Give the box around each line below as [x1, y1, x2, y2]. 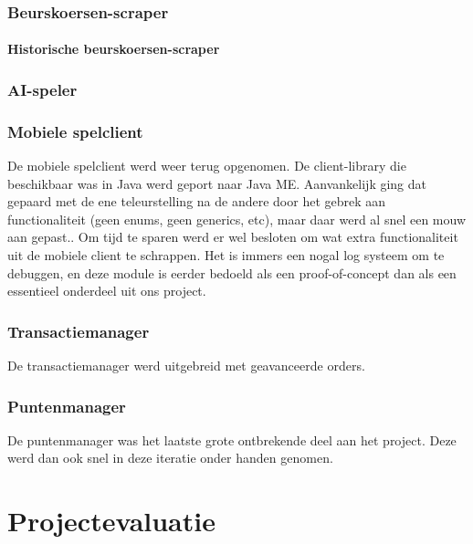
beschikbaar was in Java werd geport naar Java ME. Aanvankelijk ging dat [7, 173, 427, 193]
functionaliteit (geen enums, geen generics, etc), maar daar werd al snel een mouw [7, 209, 466, 228]
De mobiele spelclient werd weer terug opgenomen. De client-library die [7, 156, 406, 175]
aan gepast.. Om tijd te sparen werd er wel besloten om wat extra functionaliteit [7, 227, 458, 246]
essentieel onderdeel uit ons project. [7, 281, 206, 300]
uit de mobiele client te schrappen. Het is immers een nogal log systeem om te [7, 246, 445, 265]
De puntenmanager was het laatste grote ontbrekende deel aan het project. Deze [7, 430, 457, 449]
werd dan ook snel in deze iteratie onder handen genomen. [7, 448, 333, 467]
